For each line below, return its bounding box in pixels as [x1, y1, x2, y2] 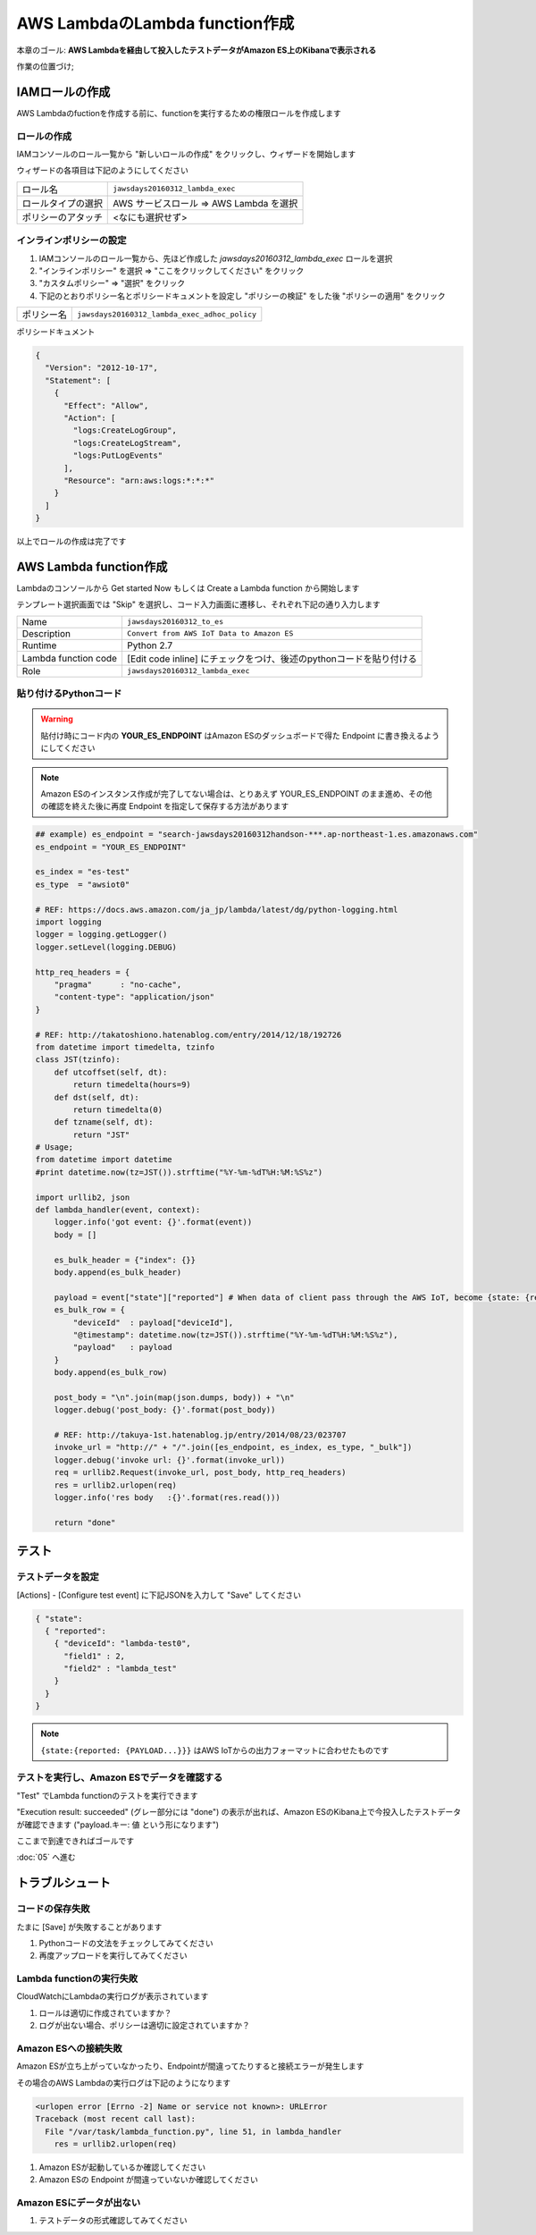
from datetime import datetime [35, 1154, 173, 1165]
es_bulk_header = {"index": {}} [54, 1254, 197, 1265]
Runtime [21, 639, 57, 652]
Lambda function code [21, 652, 118, 664]
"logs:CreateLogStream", [72, 438, 182, 448]
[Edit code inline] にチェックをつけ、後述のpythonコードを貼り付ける [126, 653, 417, 665]
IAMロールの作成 [16, 84, 111, 99]
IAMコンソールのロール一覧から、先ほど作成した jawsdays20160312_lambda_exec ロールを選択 [38, 253, 393, 264]
